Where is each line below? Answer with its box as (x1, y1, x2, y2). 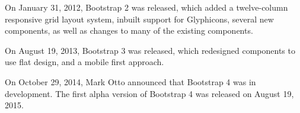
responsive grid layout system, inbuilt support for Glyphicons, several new (5, 12, 274, 25)
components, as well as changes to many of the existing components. (5, 24, 253, 37)
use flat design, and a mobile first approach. (5, 56, 164, 68)
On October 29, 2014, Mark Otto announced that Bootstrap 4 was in (5, 75, 256, 88)
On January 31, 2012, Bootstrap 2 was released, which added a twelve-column (5, 1, 288, 13)
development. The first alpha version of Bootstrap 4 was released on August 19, (5, 87, 294, 99)
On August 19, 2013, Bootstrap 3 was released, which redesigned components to (5, 44, 295, 56)
